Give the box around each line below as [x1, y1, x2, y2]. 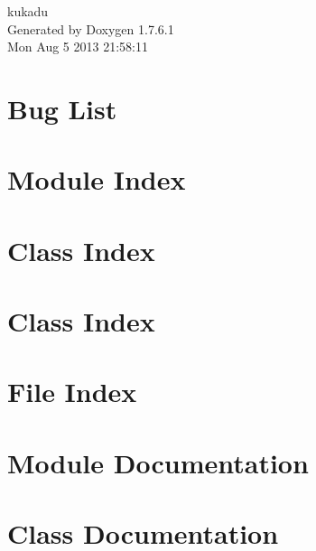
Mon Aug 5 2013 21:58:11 [7, 37, 148, 56]
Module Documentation [7, 444, 309, 481]
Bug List [7, 89, 117, 126]
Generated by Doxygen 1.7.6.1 [7, 19, 174, 38]
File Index [7, 373, 137, 410]
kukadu [7, 2, 49, 20]
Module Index [7, 161, 186, 198]
